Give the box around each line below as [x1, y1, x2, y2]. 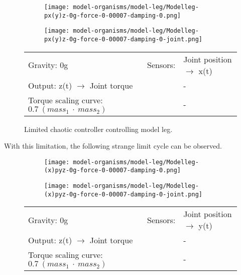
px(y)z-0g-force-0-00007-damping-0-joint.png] [44, 35, 202, 43]
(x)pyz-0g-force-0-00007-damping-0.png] [44, 167, 181, 174]
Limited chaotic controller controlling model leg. [24, 123, 173, 134]
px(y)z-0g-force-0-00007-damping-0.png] [44, 12, 181, 19]
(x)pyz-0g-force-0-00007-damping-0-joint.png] [44, 190, 202, 198]
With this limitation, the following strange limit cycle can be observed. [4, 141, 222, 151]
